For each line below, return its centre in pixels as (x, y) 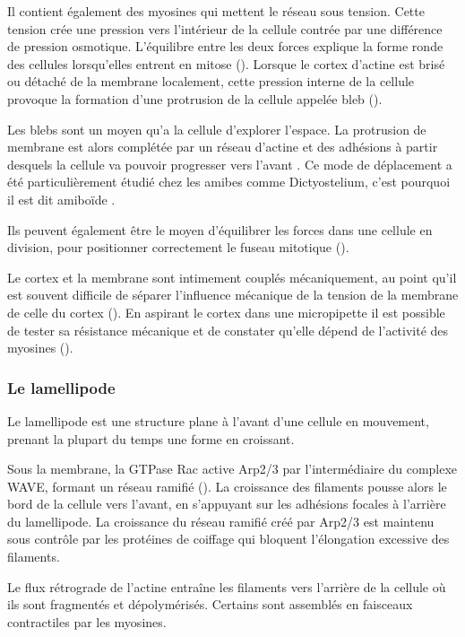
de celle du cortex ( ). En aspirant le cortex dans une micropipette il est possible (226, 312)
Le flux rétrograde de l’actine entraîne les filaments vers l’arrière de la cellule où (227, 586)
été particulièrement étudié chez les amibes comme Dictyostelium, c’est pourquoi (229, 182)
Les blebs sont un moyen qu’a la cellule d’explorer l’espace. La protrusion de (217, 129)
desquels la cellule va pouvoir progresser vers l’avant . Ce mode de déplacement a (230, 164)
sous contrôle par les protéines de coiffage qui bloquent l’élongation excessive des (228, 539)
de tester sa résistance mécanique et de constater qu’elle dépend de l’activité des (228, 330)
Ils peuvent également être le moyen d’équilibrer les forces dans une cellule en (220, 229)
